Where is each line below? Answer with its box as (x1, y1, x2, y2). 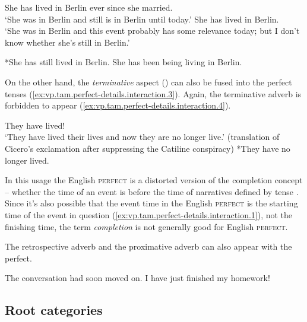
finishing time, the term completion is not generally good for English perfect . (5, 220, 288, 232)
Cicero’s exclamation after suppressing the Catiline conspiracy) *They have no (5, 142, 290, 154)
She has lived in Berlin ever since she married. (5, 1, 173, 13)
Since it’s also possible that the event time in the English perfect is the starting (5, 197, 298, 209)
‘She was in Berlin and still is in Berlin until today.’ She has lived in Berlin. (5, 12, 279, 25)
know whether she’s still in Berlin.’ (5, 36, 130, 48)
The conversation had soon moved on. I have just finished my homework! (5, 272, 270, 284)
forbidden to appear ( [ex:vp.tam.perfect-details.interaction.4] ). (5, 99, 231, 111)
